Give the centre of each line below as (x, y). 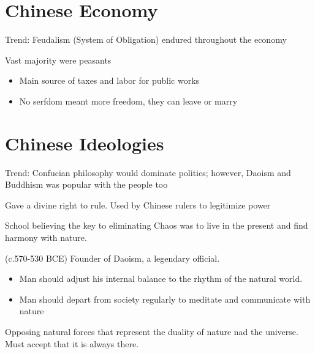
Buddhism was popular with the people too (86, 184)
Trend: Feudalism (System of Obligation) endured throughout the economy (146, 39)
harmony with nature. (46, 237)
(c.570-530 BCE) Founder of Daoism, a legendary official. (112, 258)
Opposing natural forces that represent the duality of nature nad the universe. (152, 331)
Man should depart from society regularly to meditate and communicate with (165, 299)
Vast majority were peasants (58, 60)
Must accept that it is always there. (72, 343)
